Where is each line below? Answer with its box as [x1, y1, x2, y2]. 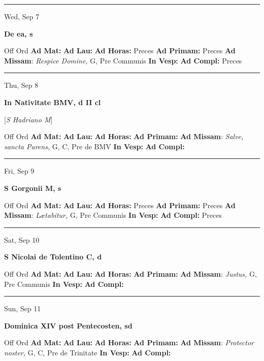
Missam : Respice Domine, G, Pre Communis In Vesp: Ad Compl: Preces [4, 55, 242, 65]
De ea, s [4, 28, 33, 39]
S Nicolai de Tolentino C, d [4, 251, 102, 262]
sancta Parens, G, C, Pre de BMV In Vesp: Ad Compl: [4, 141, 185, 151]
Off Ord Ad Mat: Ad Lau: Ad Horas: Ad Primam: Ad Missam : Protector [4, 337, 254, 348]
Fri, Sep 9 [4, 166, 35, 176]
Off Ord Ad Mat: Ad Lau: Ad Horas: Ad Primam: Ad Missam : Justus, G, [4, 268, 257, 279]
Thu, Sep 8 [4, 80, 39, 90]
